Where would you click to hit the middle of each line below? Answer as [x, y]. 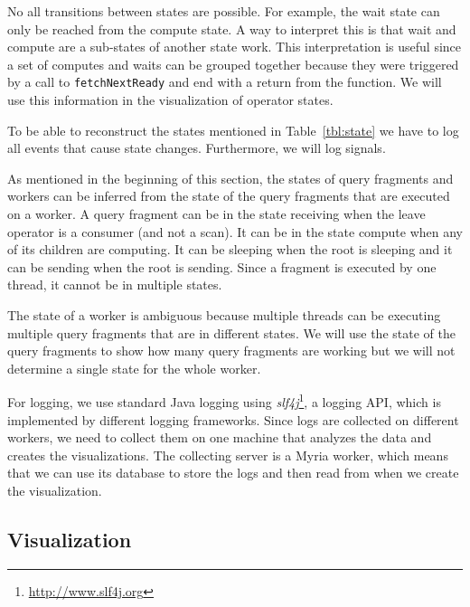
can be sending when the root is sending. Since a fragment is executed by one [222, 266]
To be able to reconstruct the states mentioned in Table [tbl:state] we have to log [233, 130]
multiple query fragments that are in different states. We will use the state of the [231, 332]
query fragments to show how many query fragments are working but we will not [231, 351]
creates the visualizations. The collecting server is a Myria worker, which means [228, 455]
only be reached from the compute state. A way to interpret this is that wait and [232, 28]
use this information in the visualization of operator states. [170, 100]
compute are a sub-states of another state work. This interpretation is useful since [235, 47]
